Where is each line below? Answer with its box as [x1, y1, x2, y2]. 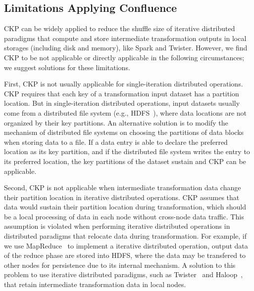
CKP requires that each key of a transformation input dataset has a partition [4, 88, 239, 98]
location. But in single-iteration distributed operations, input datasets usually [4, 98, 240, 108]
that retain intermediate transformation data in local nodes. [4, 279, 186, 290]
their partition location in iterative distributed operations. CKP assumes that [4, 192, 240, 202]
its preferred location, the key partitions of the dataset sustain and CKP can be [4, 156, 246, 166]
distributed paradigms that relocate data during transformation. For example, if [4, 231, 247, 241]
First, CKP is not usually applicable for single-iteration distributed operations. [4, 79, 243, 89]
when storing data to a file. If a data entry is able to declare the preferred [4, 136, 228, 147]
